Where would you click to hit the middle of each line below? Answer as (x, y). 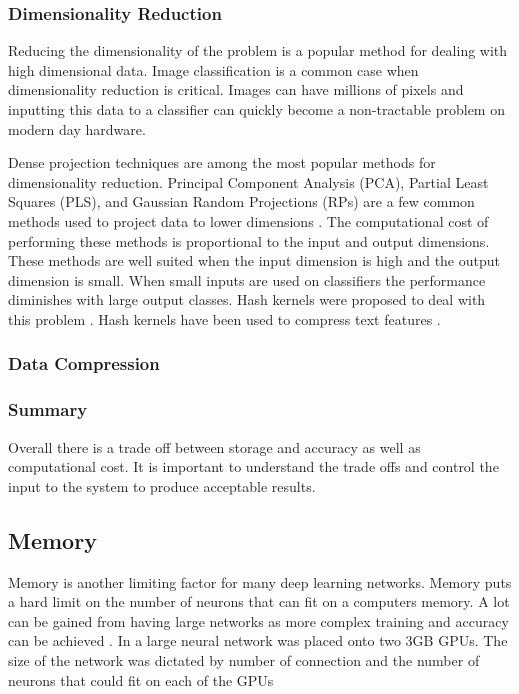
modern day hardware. (77, 128)
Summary (48, 409)
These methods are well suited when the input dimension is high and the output (254, 260)
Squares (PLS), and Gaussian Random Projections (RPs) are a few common (241, 201)
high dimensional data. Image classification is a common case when (213, 69)
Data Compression (84, 363)
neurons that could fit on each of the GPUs (141, 679)
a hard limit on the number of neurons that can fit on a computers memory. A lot (259, 601)
